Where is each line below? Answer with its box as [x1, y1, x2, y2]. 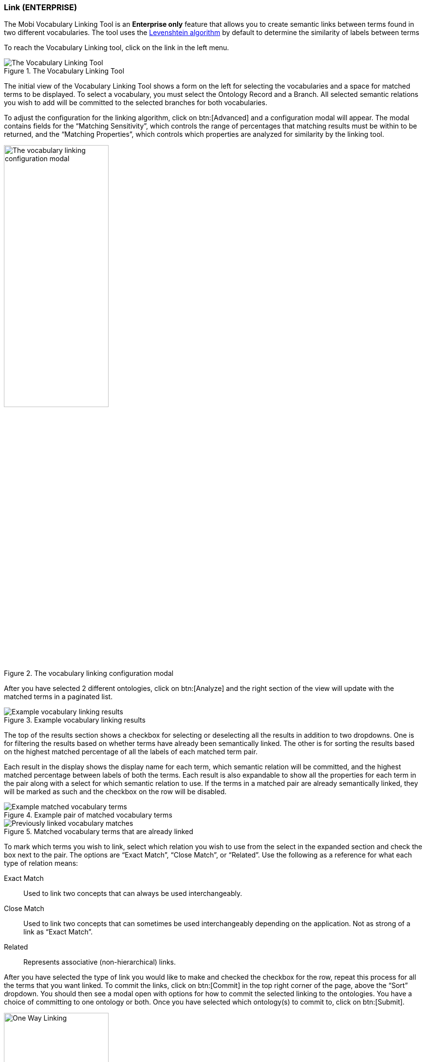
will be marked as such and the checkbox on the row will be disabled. [4, 787, 227, 796]
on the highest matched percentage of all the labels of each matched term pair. [4, 747, 258, 756]
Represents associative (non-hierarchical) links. [23, 958, 176, 967]
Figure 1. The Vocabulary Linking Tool [4, 67, 125, 75]
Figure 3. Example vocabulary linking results [4, 716, 146, 725]
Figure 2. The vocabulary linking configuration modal [4, 669, 174, 678]
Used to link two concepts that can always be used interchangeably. [23, 889, 242, 898]
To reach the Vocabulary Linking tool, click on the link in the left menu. [4, 43, 229, 52]
